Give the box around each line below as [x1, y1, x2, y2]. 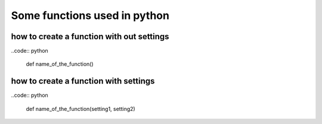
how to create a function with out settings [11, 31, 169, 42]
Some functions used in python [11, 9, 170, 22]
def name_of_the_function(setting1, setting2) [26, 105, 135, 112]
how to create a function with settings [11, 76, 155, 86]
